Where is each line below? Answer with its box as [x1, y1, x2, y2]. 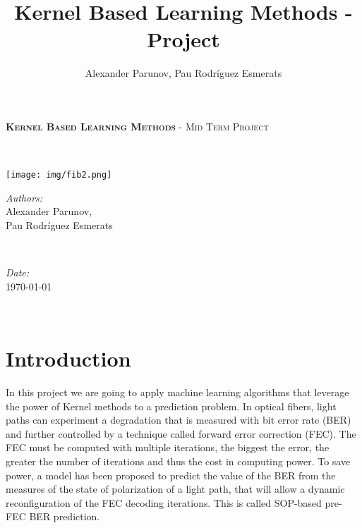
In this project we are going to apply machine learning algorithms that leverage [6, 385, 349, 400]
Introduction [6, 344, 131, 373]
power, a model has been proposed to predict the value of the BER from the [6, 467, 336, 482]
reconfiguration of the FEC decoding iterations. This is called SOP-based [6, 495, 322, 510]
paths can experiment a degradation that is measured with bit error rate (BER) [6, 412, 351, 427]
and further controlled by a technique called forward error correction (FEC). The [6, 426, 356, 441]
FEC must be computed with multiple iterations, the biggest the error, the [6, 440, 330, 455]
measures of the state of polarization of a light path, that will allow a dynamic [6, 481, 345, 496]
